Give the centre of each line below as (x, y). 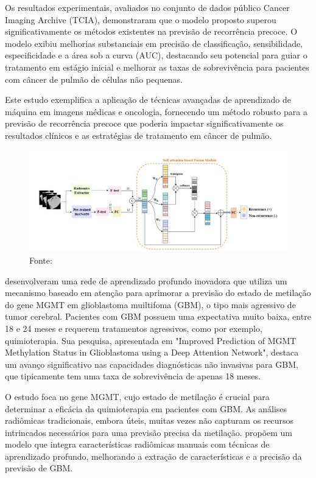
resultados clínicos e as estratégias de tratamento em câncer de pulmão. (139, 135)
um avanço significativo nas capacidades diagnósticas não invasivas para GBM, (152, 364)
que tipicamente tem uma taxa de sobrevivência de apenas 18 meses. (133, 376)
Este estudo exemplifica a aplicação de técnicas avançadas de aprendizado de (148, 100)
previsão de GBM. (39, 468)
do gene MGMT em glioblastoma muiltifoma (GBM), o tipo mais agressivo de (150, 304)
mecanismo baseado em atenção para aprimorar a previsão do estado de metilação (158, 293)
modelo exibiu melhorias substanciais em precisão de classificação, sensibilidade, (154, 43)
